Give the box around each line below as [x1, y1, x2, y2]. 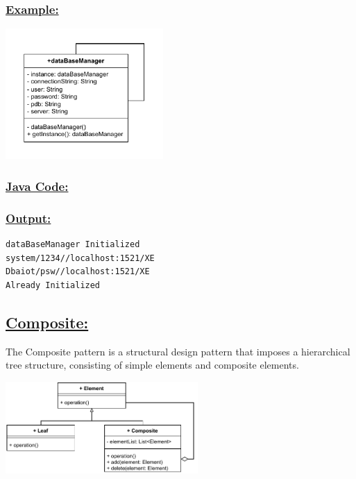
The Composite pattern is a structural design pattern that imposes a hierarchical [6, 344, 350, 358]
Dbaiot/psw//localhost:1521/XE [6, 267, 150, 277]
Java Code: [6, 177, 69, 194]
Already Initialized [6, 280, 101, 290]
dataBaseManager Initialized [6, 239, 140, 249]
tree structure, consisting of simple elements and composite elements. [6, 358, 299, 372]
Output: [6, 209, 51, 226]
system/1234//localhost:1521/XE [6, 253, 155, 263]
